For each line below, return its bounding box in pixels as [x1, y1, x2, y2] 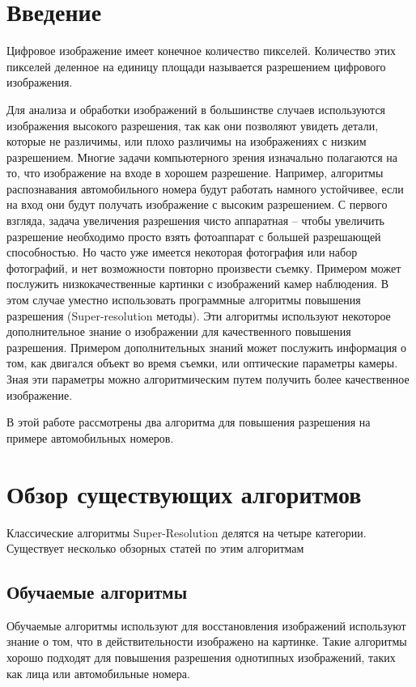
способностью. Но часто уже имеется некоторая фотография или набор [6, 244, 358, 261]
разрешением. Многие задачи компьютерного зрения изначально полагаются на [6, 148, 397, 165]
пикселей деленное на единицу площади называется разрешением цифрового [6, 57, 386, 74]
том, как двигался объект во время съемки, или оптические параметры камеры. [6, 354, 398, 371]
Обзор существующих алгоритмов [6, 477, 362, 510]
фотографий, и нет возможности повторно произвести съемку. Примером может [6, 259, 401, 276]
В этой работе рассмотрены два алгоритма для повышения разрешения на [6, 413, 371, 430]
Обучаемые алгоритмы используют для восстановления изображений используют [6, 617, 406, 634]
